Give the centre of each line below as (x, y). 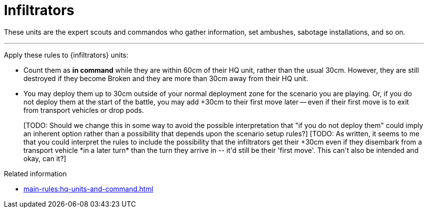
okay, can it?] (45, 158)
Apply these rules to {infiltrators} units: (66, 55)
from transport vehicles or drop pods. (84, 110)
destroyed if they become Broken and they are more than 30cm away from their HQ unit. (166, 78)
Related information (35, 173)
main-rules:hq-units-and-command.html (88, 189)
